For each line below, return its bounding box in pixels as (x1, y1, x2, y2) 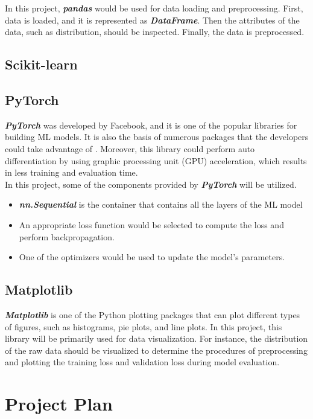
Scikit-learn (5, 55, 78, 74)
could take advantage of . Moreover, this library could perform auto (5, 142, 255, 155)
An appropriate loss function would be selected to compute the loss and (19, 218, 284, 231)
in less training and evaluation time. (5, 166, 138, 179)
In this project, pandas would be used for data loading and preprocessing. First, (5, 2, 303, 14)
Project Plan (5, 391, 113, 416)
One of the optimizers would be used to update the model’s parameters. (19, 251, 285, 263)
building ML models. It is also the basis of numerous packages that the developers (5, 130, 309, 143)
